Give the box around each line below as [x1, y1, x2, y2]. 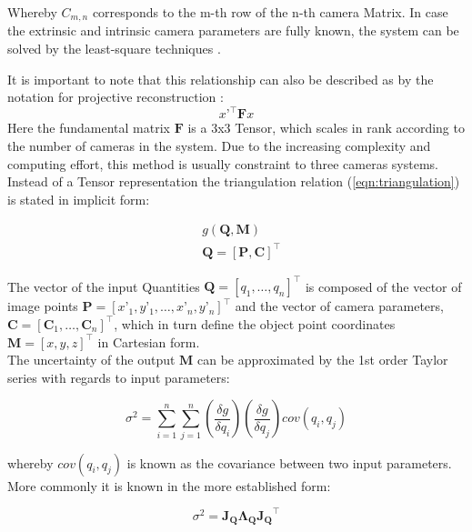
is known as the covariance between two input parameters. [126, 453, 452, 472]
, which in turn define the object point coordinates [114, 314, 396, 333]
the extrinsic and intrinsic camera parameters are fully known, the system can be [7, 21, 459, 40]
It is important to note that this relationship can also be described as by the [7, 69, 434, 88]
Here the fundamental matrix [7, 118, 170, 137]
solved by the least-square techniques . [7, 39, 221, 58]
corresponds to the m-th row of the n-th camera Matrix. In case [92, 3, 448, 21]
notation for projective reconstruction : [7, 87, 224, 106]
